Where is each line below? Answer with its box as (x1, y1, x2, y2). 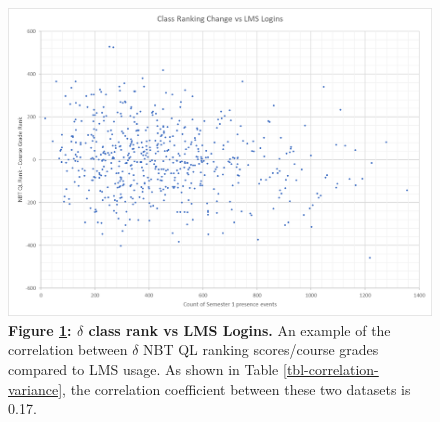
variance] (8, 378, 63, 399)
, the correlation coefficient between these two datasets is (62, 378, 411, 399)
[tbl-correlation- (283, 359, 379, 380)
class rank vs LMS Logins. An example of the (88, 319, 391, 340)
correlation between (8, 339, 128, 360)
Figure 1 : (8, 319, 72, 340)
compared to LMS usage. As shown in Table (8, 359, 279, 380)
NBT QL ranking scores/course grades (143, 339, 379, 360)
